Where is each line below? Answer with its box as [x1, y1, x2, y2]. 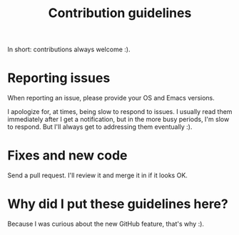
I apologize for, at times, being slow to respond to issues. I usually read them [7, 108, 233, 116]
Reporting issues [7, 70, 111, 86]
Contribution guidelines [48, 5, 192, 21]
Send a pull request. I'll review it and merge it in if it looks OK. [7, 171, 188, 179]
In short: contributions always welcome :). [7, 45, 131, 54]
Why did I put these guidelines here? [7, 196, 228, 212]
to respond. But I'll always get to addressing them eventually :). [7, 122, 193, 131]
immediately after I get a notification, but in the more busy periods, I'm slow [7, 115, 230, 124]
